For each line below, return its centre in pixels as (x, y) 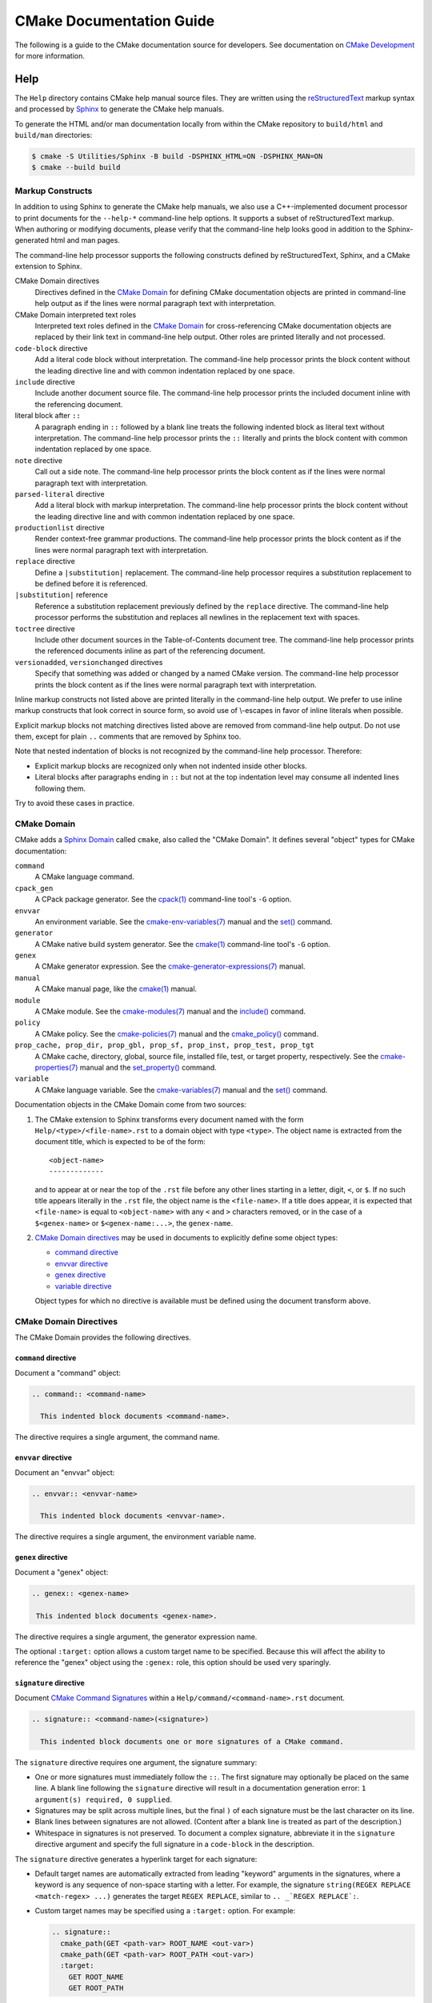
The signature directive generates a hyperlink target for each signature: (136, 1859)
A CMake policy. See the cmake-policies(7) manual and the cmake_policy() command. (177, 1034)
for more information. (50, 55)
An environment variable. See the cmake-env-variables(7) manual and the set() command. (184, 921)
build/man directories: (54, 135)
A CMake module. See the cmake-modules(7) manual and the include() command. (170, 1012)
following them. (60, 788)
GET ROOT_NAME (96, 1977)
